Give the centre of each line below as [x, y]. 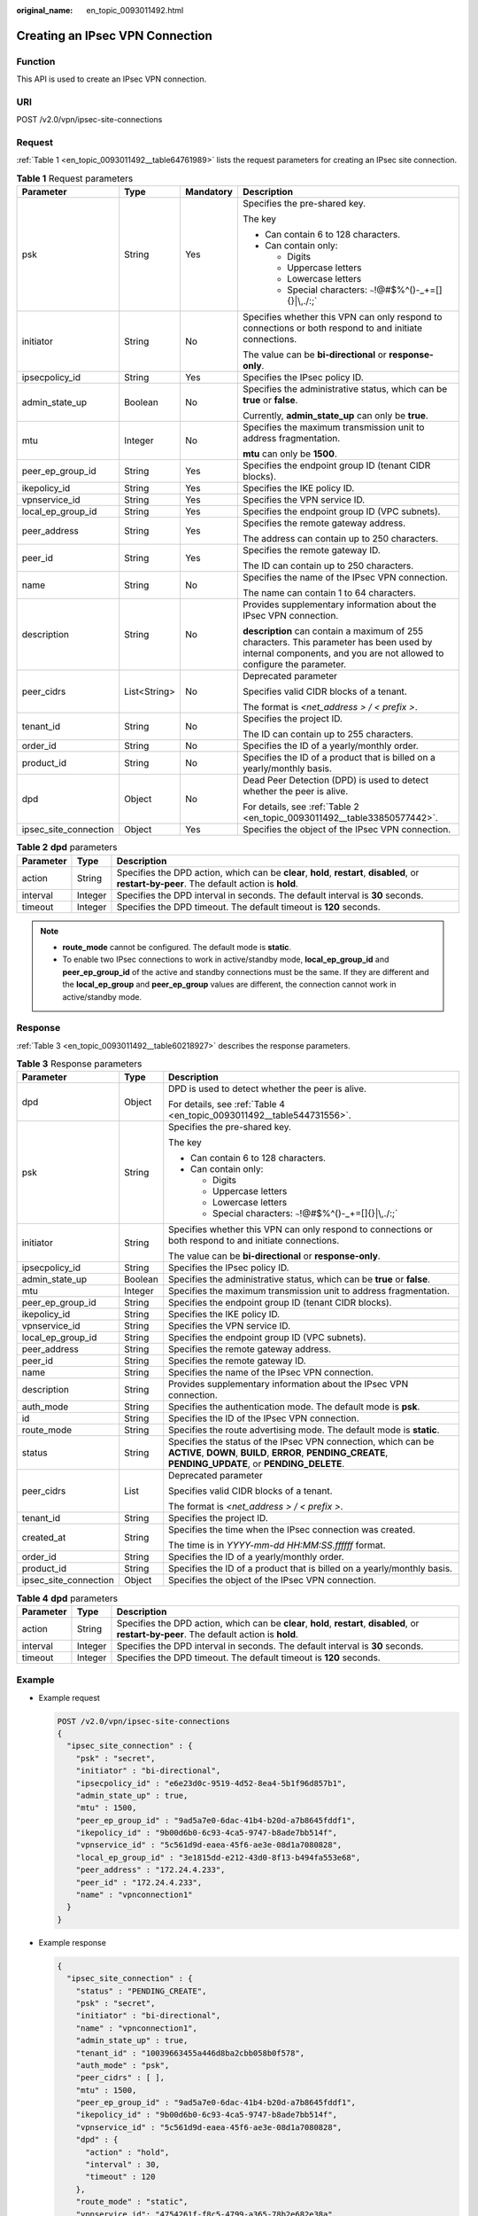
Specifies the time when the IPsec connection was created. [292, 1530]
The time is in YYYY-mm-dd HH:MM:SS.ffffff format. [277, 1545]
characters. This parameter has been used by [337, 643]
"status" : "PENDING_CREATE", [141, 1991]
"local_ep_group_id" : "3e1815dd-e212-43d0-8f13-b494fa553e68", [218, 1857]
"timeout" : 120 [120, 2177]
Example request [69, 1697]
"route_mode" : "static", [132, 2202]
